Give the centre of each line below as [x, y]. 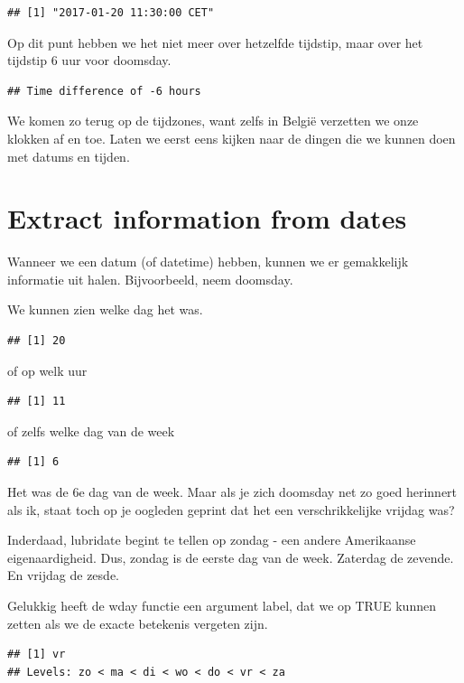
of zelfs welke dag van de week [91, 430]
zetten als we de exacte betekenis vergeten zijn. [138, 623]
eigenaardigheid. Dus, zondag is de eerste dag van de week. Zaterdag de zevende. [231, 557]
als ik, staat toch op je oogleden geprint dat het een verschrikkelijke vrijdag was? [231, 509]
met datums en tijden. [69, 156]
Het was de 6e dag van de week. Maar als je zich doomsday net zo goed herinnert [232, 492]
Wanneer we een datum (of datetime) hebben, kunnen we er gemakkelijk [208, 262]
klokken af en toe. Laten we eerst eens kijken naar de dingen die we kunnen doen [232, 138]
